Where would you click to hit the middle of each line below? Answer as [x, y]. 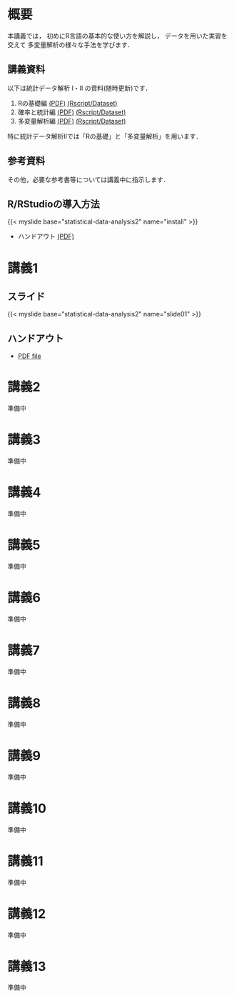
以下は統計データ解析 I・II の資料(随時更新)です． [80, 88]
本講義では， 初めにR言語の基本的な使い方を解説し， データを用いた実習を [117, 36]
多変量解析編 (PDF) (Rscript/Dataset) [72, 121]
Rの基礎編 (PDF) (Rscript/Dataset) [67, 103]
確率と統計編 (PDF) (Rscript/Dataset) [72, 112]
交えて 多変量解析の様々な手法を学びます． [71, 44]
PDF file [29, 356]
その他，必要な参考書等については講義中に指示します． [88, 179]
